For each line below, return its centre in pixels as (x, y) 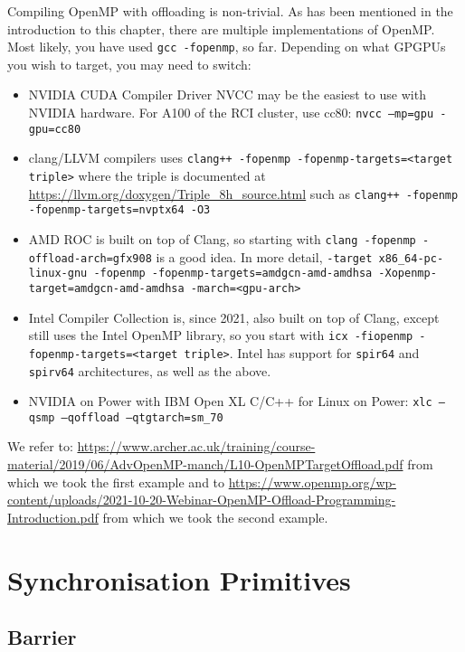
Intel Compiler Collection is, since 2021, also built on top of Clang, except (234, 317)
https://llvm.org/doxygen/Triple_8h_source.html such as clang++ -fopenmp (243, 193)
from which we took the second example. (215, 517)
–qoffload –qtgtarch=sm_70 (142, 417)
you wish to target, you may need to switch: (129, 64)
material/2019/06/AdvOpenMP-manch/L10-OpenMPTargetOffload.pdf (205, 464)
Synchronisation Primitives (179, 579)
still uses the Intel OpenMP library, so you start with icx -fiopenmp (221, 335)
